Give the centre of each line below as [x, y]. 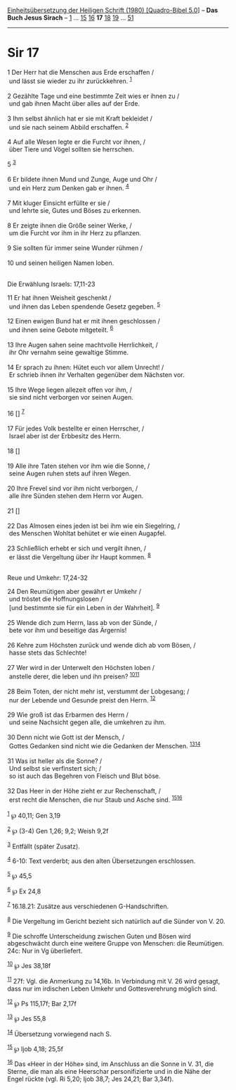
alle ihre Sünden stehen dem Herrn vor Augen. [76, 495]
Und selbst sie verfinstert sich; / [55, 768]
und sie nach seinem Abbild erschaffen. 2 [68, 126]
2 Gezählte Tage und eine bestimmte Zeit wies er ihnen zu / [93, 96]
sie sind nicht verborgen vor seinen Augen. [71, 397]
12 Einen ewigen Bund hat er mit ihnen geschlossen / [84, 321]
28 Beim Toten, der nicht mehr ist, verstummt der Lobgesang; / [98, 691]
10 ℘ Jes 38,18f [29, 965]
